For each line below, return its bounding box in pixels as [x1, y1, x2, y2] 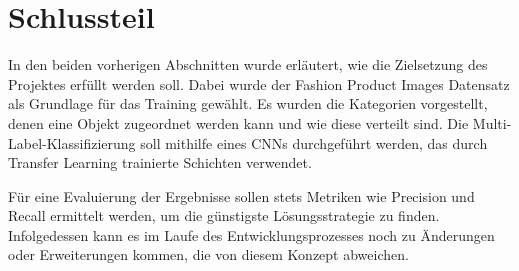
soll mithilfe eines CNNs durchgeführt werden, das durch [140, 132, 488, 153]
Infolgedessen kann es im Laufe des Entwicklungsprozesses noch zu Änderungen [8, 224, 495, 245]
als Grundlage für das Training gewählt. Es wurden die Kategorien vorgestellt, [8, 93, 488, 114]
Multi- [472, 112, 512, 133]
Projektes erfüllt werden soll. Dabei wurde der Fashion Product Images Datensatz [8, 73, 510, 94]
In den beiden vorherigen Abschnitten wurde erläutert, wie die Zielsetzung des [8, 54, 488, 75]
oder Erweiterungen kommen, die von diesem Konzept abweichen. [8, 244, 409, 265]
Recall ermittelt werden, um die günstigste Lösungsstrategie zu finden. [8, 205, 440, 226]
